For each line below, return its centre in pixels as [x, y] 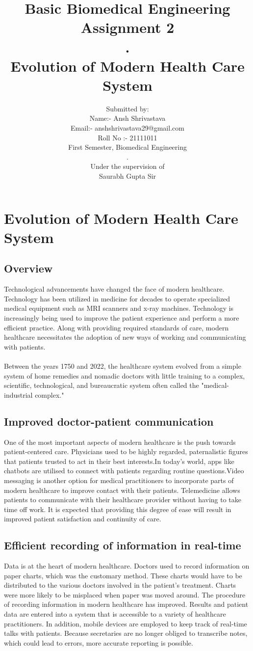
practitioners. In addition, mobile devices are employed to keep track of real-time [126, 623]
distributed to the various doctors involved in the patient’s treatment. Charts [120, 585]
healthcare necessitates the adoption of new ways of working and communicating [125, 337]
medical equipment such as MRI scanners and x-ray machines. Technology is [119, 308]
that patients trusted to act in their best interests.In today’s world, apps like [119, 461]
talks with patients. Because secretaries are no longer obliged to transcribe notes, [126, 633]
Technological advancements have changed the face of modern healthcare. [114, 289]
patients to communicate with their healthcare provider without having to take [123, 500]
